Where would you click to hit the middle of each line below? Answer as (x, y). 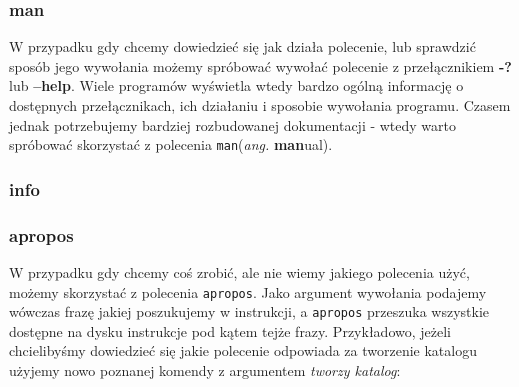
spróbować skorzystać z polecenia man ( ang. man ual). (171, 144)
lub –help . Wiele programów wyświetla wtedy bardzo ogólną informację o (236, 85)
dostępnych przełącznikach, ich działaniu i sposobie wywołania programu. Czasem (260, 105)
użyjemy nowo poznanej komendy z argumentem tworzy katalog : (205, 370)
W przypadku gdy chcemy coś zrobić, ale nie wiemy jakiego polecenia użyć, (239, 271)
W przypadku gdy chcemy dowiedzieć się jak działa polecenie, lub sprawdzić (242, 46)
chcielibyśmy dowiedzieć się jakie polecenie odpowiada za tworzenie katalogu (243, 350)
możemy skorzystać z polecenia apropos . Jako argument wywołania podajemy (248, 291)
